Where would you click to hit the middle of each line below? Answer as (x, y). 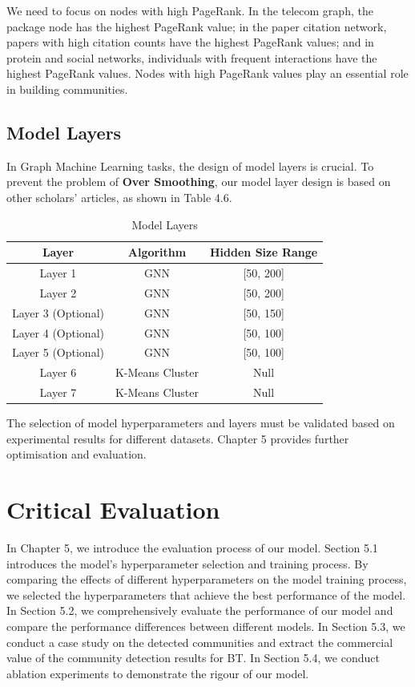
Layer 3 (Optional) (58, 312)
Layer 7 (58, 392)
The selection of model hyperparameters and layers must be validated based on (201, 423)
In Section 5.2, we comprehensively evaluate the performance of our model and (200, 610)
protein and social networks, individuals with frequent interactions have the (192, 57)
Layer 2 (58, 292)
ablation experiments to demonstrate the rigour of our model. (158, 673)
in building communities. (67, 89)
